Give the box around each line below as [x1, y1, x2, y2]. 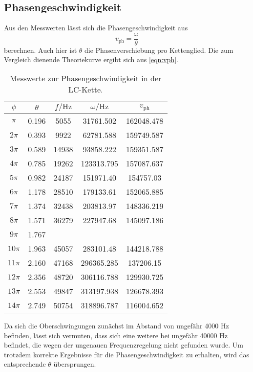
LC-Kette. [68, 84, 103, 95]
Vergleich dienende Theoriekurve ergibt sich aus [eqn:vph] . [4, 54, 178, 65]
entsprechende [4, 359, 46, 369]
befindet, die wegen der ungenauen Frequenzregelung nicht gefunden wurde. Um [4, 340, 243, 350]
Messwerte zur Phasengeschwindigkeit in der [10, 72, 162, 84]
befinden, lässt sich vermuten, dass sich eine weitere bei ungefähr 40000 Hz [4, 330, 228, 340]
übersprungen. [53, 359, 96, 369]
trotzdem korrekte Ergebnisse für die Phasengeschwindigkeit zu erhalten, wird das [4, 349, 249, 359]
